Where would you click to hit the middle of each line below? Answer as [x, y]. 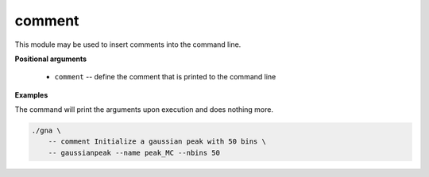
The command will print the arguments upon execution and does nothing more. [144, 110]
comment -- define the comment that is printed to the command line [165, 77]
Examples [31, 94]
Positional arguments [51, 59]
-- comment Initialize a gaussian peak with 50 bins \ [157, 142]
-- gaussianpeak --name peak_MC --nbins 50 [134, 152]
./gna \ [46, 131]
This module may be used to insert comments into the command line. [128, 44]
